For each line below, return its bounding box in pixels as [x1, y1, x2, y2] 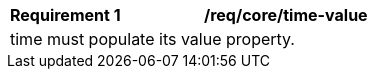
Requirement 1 [10, 5, 121, 25]
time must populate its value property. [10, 29, 295, 49]
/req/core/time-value [204, 5, 368, 25]
